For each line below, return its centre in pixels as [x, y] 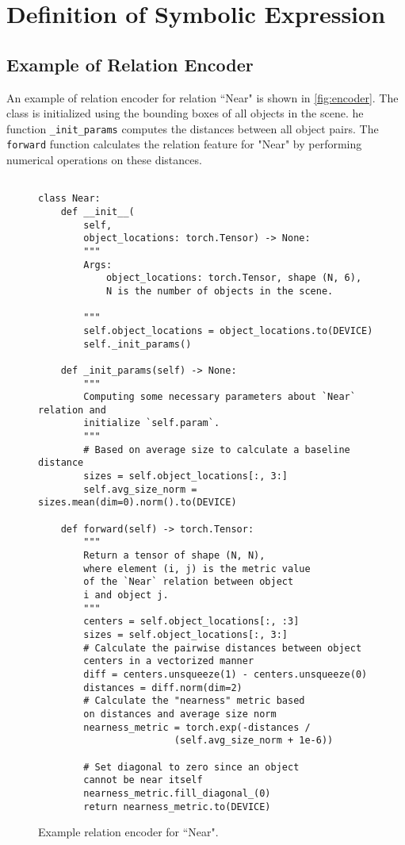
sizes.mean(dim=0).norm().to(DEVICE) [138, 503]
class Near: [69, 199]
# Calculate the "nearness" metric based [194, 701]
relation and [72, 410]
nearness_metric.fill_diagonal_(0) [177, 793]
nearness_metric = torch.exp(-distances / [197, 727]
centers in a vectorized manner [169, 661]
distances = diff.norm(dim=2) [163, 688]
